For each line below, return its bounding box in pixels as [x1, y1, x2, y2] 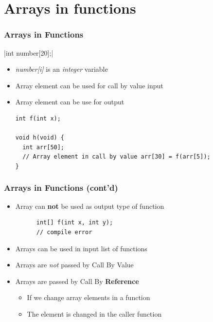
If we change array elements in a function [27, 292, 150, 302]
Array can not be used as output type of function [15, 201, 164, 211]
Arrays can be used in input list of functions [15, 243, 147, 253]
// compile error [36, 228, 92, 236]
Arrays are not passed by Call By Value [15, 260, 134, 270]
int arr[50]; [22, 143, 65, 151]
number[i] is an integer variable [15, 64, 108, 74]
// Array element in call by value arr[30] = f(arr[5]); [22, 153, 211, 161]
